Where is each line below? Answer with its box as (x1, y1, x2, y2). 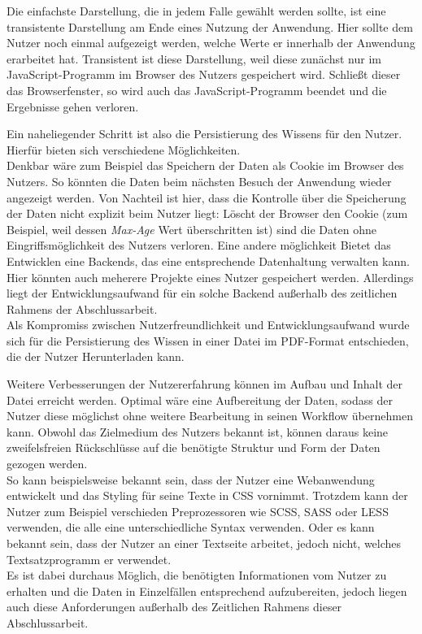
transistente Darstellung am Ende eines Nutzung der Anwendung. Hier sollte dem (7, 18, 413, 35)
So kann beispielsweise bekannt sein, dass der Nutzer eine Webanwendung (7, 471, 375, 488)
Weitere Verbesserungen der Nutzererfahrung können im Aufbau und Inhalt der (7, 376, 403, 393)
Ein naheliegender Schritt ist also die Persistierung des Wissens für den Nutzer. (7, 125, 402, 142)
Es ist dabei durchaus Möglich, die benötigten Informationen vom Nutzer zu (7, 567, 387, 584)
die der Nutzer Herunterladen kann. (7, 348, 185, 365)
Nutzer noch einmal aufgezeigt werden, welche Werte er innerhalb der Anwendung (7, 34, 415, 51)
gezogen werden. (7, 455, 88, 472)
